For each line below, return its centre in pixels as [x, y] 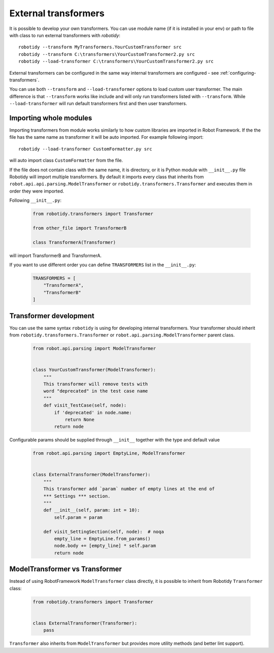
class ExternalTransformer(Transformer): [85, 623]
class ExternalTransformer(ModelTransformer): [92, 475]
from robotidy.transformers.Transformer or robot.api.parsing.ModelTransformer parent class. [122, 335]
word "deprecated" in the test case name [96, 391]
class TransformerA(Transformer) [74, 242]
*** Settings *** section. [77, 496]
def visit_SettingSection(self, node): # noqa [104, 532]
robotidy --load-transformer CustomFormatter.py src [85, 149]
